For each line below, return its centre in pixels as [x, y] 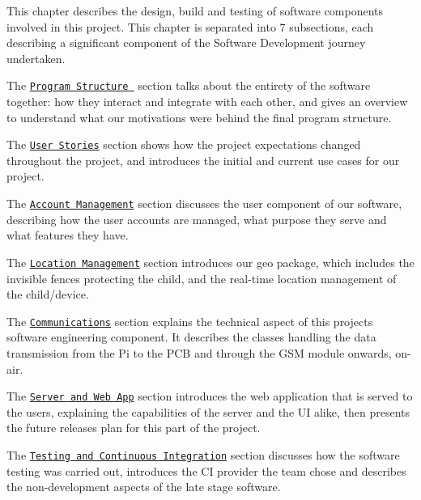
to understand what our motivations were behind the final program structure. [199, 117]
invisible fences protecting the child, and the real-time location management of [202, 278]
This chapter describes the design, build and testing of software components [195, 11]
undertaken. [36, 58]
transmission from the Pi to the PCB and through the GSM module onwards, [199, 353]
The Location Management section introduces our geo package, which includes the [210, 262]
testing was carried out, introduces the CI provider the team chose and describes [206, 470]
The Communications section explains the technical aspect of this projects [190, 321]
